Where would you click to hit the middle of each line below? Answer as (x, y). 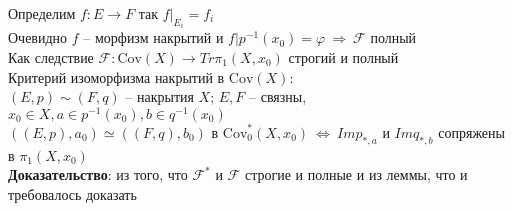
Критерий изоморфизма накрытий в (116, 76)
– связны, (278, 96)
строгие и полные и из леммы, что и (356, 174)
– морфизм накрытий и (153, 37)
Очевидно (38, 37)
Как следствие (51, 57)
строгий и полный (343, 57)
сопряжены (471, 131)
